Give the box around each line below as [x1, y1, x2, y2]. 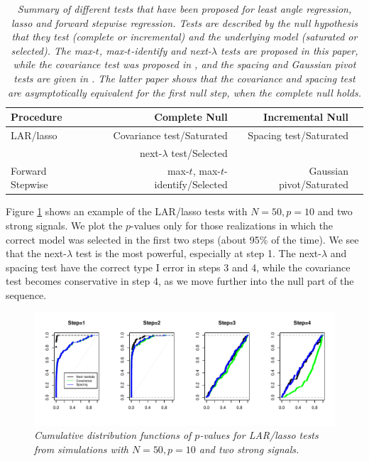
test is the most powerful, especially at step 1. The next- [75, 246, 321, 261]
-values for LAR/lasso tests [199, 428, 319, 443]
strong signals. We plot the [6, 217, 123, 232]
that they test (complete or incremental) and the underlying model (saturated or [11, 29, 358, 44]
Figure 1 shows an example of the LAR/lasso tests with [6, 204, 248, 219]
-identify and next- [131, 43, 211, 58]
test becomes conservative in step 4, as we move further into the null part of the [6, 273, 354, 288]
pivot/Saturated [278, 177, 348, 192]
